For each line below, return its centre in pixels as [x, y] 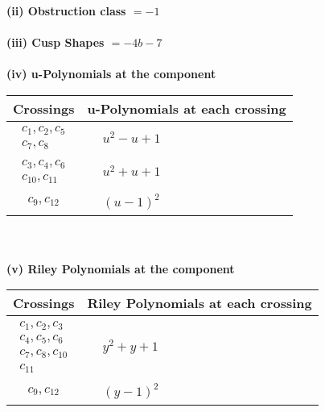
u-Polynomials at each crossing [187, 108]
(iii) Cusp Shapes [56, 42]
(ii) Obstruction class [66, 10]
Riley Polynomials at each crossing [200, 303]
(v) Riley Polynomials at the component [121, 268]
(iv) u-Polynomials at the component [111, 74]
